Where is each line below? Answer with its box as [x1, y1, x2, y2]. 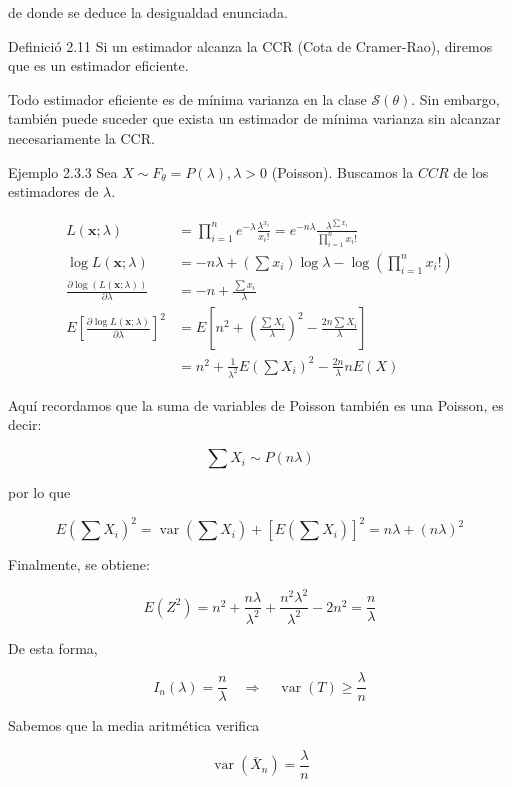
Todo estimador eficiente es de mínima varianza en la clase [8, 88, 367, 109]
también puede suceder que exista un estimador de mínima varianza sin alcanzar [8, 108, 501, 129]
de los [453, 161, 489, 182]
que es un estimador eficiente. [8, 55, 189, 76]
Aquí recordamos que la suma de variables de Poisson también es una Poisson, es [8, 394, 504, 415]
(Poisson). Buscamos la [271, 161, 414, 182]
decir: [8, 414, 42, 435]
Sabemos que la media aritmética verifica [8, 715, 260, 736]
